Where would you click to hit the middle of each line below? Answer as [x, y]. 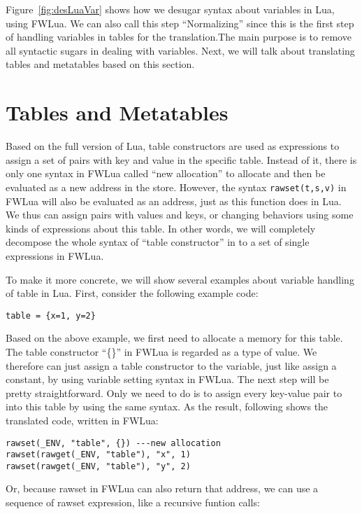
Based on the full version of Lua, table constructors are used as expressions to [173, 146]
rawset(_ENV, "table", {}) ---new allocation [113, 443]
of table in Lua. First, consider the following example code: [132, 293]
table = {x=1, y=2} [51, 315]
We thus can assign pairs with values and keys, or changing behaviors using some [180, 215]
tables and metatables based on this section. [100, 64]
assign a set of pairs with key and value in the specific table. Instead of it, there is [181, 159]
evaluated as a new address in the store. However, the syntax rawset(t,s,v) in [176, 187]
